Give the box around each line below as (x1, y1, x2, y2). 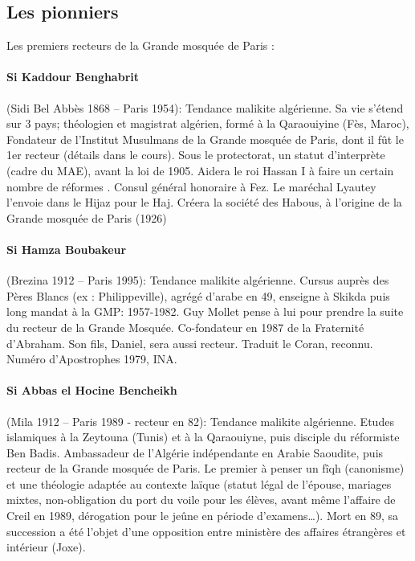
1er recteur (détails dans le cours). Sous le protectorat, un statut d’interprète (6, 146, 385, 163)
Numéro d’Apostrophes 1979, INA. (6, 350, 177, 367)
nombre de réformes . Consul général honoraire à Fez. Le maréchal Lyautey (6, 178, 376, 195)
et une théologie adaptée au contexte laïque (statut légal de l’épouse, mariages (6, 475, 392, 492)
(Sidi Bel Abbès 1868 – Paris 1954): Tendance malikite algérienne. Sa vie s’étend (6, 99, 404, 116)
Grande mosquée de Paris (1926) (6, 209, 167, 226)
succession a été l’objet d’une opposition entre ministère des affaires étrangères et (6, 522, 406, 539)
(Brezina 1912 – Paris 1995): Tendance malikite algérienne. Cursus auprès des (6, 272, 389, 289)
